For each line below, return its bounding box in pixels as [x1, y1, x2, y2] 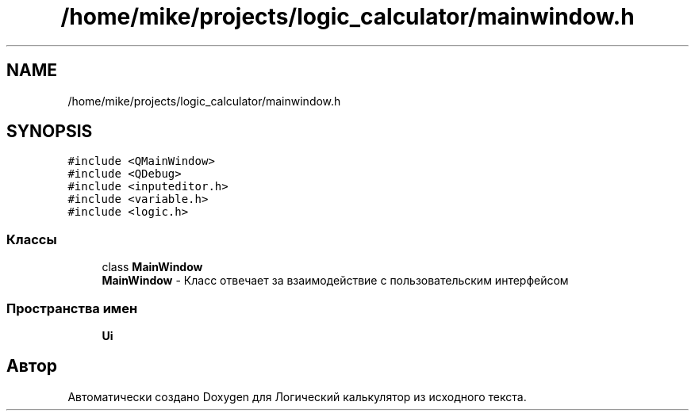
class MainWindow [102, 260, 203, 274]
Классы [6, 231, 57, 247]
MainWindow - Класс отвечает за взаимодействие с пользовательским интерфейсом [102, 274, 569, 288]
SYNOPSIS [6, 121, 93, 142]
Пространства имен [6, 300, 138, 316]
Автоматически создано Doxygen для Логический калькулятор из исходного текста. [67, 389, 527, 404]
